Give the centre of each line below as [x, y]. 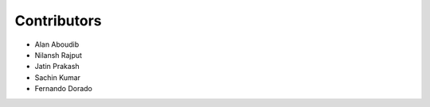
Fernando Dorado [64, 89]
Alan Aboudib [57, 44]
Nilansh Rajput [59, 55]
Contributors [59, 21]
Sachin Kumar [58, 77]
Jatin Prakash [57, 67]
